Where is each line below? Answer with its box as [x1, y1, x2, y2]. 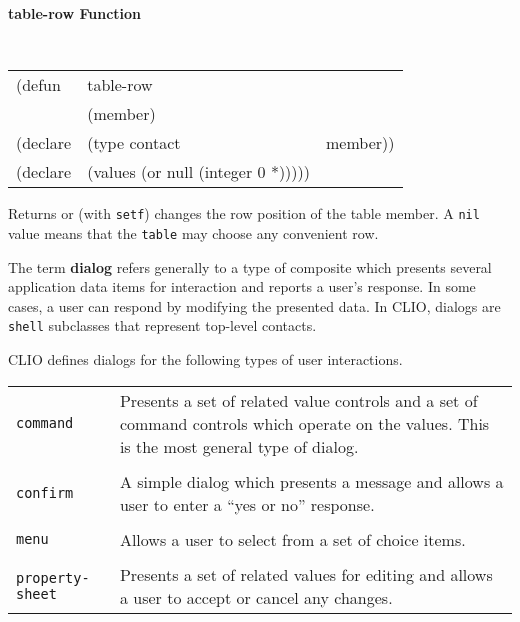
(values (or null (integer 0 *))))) [87, 160, 311, 184]
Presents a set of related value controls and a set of [119, 388, 478, 412]
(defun [16, 73, 61, 97]
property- [16, 569, 90, 586]
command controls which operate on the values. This [119, 411, 490, 435]
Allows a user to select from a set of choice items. [119, 527, 466, 551]
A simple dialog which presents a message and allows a [119, 469, 504, 493]
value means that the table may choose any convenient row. [8, 222, 379, 243]
